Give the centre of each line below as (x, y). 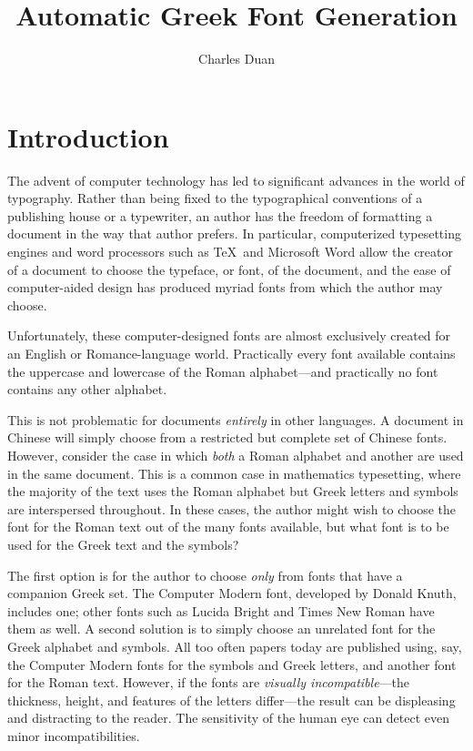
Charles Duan (236, 59)
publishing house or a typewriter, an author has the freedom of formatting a (220, 215)
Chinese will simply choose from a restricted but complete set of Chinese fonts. (227, 437)
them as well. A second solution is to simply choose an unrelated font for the (221, 629)
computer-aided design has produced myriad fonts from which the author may (225, 287)
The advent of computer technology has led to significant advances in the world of (236, 180)
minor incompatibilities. (74, 735)
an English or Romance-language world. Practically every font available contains (231, 353)
